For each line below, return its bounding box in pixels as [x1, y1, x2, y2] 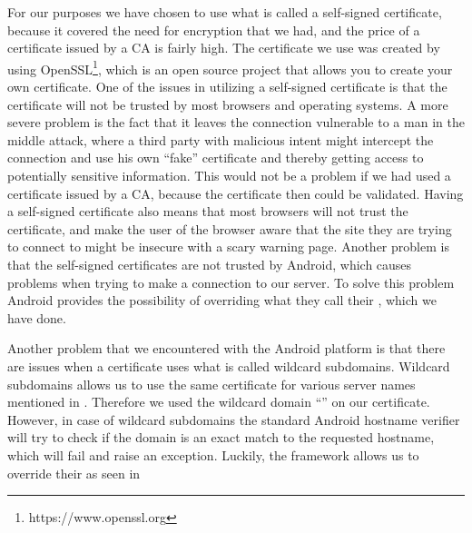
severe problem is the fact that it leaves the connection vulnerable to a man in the [7, 113, 465, 132]
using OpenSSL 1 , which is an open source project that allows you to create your [7, 56, 453, 78]
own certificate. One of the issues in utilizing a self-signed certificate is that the [7, 77, 447, 96]
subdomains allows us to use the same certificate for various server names [7, 374, 416, 393]
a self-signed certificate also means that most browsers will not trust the [7, 202, 408, 221]
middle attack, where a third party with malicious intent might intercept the [7, 130, 434, 149]
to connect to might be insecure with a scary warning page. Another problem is [7, 237, 449, 256]
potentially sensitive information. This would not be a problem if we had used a [7, 166, 451, 184]
